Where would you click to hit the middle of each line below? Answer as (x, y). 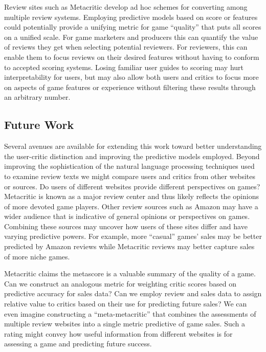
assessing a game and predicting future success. (78, 344)
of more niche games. (37, 256)
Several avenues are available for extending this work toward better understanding (133, 146)
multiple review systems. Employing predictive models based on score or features (131, 17)
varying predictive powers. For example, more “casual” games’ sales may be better (133, 236)
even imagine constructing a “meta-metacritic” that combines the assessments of (130, 313)
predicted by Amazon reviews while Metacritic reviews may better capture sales (129, 246)
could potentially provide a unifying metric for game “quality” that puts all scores (133, 27)
